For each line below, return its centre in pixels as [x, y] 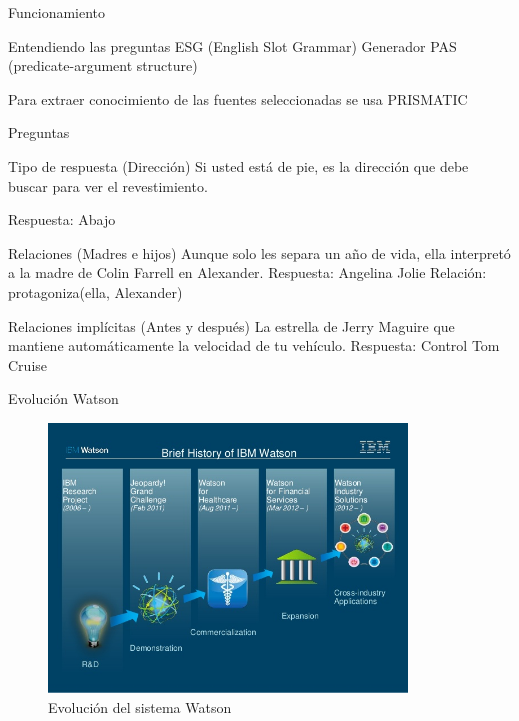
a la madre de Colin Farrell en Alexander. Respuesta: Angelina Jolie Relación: [247, 272]
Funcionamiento [57, 12]
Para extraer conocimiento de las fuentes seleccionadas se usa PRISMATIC [238, 98]
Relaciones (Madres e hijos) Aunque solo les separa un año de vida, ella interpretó [259, 252]
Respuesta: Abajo [62, 219]
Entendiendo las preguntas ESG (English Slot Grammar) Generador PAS [232, 45]
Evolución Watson [63, 398]
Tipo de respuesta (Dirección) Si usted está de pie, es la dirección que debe [238, 165]
